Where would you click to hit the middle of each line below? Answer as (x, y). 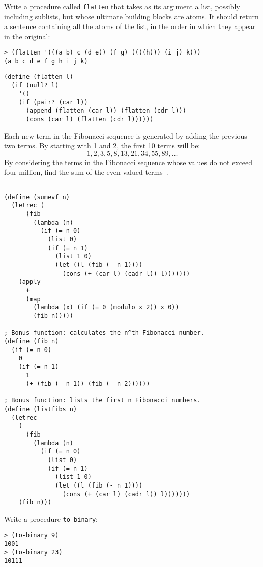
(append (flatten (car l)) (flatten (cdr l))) (106, 111)
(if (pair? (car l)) (53, 102)
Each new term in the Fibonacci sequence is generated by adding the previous (126, 135)
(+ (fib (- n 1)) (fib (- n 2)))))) (88, 384)
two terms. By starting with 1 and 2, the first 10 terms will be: (102, 145)
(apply (30, 282)
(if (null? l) (35, 85)
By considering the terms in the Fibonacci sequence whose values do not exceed (128, 162)
